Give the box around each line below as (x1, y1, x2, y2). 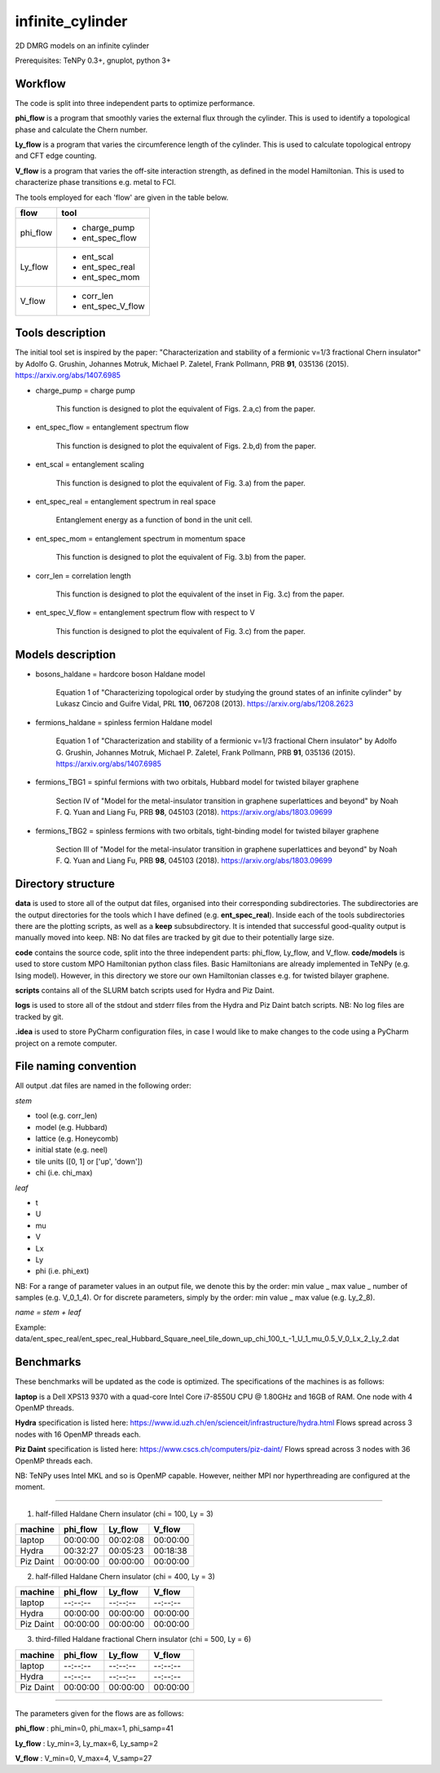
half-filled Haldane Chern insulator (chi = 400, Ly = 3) (35, 1572, 216, 1582)
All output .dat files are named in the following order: (15, 1080, 191, 1091)
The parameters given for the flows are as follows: (15, 1708, 184, 1718)
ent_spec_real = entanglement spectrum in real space (35, 497, 216, 506)
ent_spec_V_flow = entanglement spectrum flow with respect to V (35, 608, 256, 618)
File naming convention (15, 1059, 137, 1073)
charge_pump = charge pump (35, 385, 136, 395)
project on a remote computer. (15, 1038, 117, 1048)
